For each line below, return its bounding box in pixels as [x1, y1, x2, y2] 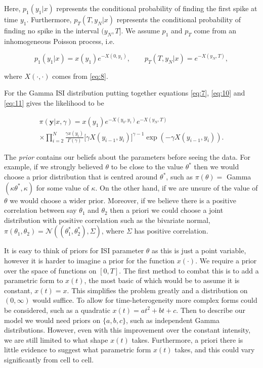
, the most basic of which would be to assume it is [84, 275, 240, 286]
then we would [194, 161, 239, 172]
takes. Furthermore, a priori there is [131, 334, 243, 345]
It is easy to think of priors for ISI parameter [4, 245, 144, 256]
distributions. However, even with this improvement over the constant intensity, [4, 325, 251, 335]
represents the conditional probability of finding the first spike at [56, 3, 257, 13]
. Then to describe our [176, 304, 245, 315]
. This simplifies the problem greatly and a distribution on [67, 285, 248, 295]
